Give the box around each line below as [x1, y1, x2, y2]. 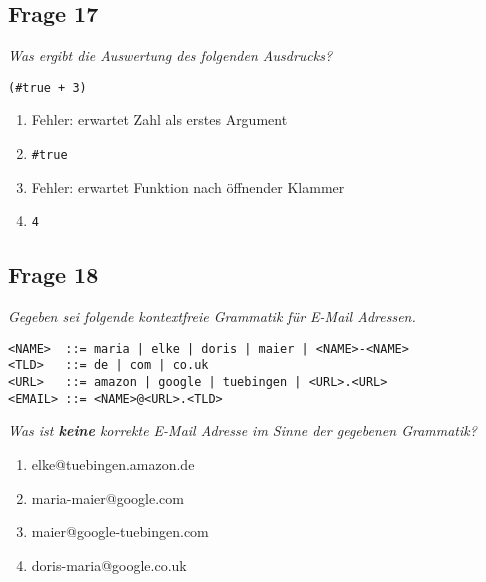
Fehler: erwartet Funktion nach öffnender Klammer [31, 176, 345, 197]
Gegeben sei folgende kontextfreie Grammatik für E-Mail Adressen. [8, 306, 416, 327]
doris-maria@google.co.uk [31, 554, 187, 575]
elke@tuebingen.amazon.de [31, 453, 195, 474]
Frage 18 [8, 259, 99, 290]
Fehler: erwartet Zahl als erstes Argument [31, 109, 288, 130]
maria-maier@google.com [31, 487, 184, 508]
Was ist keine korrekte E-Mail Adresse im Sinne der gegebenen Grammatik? [8, 420, 477, 441]
